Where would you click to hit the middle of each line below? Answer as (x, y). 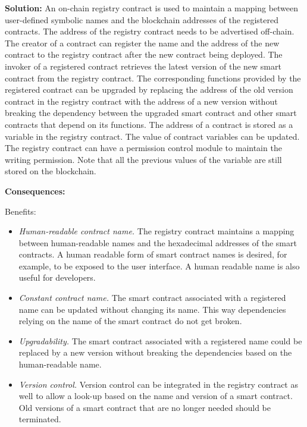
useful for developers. (57, 277)
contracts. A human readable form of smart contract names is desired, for (153, 254)
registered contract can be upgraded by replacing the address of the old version (149, 90)
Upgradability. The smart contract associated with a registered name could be (160, 340)
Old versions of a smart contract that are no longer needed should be (145, 407)
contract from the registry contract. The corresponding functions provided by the (153, 78)
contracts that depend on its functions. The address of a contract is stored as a (149, 124)
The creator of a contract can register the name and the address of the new (142, 43)
